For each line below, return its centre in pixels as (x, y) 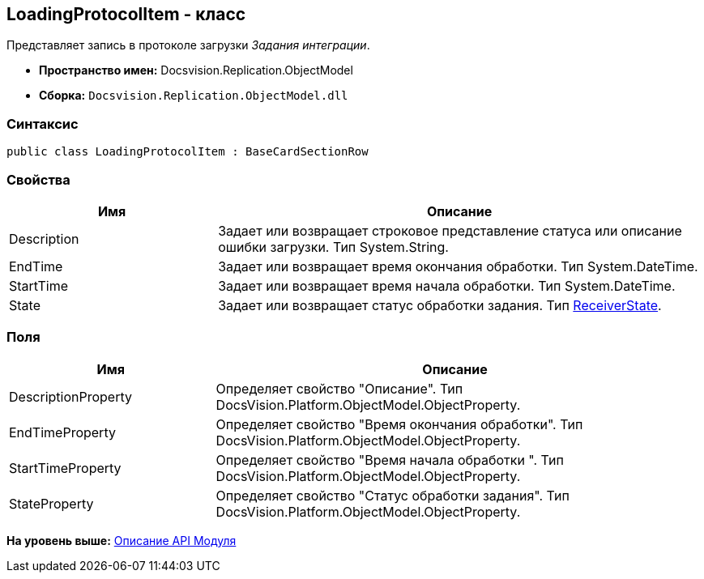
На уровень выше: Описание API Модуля (122, 540)
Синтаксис (43, 123)
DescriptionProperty (70, 396)
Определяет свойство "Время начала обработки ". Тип (390, 460)
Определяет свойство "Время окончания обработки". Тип (399, 424)
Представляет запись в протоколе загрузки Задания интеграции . (188, 45)
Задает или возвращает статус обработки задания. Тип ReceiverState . (440, 305)
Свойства (38, 179)
